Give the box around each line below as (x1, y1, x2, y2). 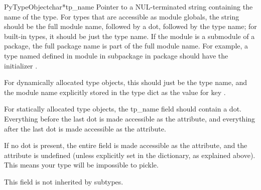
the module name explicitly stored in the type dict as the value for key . (4, 86, 226, 97)
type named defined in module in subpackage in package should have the (4, 50, 228, 60)
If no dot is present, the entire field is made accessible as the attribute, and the (4, 140, 247, 150)
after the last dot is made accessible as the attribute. (4, 123, 166, 133)
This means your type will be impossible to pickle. (4, 159, 159, 170)
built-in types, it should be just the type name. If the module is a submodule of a (4, 30, 255, 41)
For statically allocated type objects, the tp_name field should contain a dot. (4, 103, 241, 114)
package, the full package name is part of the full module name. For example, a (4, 40, 248, 51)
